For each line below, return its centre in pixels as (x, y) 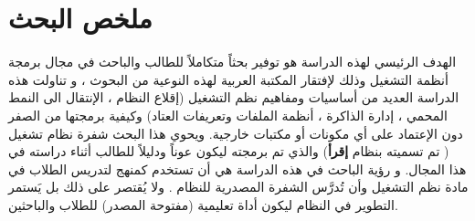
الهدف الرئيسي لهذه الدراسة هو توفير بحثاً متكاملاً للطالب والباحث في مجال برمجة (232, 62)
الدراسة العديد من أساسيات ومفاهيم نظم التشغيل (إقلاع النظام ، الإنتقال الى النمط (234, 97)
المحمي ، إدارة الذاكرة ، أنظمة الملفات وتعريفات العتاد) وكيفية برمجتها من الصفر (228, 115)
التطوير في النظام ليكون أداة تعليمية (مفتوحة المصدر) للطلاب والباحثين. (203, 204)
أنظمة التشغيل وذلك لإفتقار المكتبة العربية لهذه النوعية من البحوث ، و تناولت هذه (228, 79)
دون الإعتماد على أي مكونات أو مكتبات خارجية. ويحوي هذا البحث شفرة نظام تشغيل (236, 133)
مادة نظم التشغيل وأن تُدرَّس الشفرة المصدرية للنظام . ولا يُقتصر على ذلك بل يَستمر (238, 187)
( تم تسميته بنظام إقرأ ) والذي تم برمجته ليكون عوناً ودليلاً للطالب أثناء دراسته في (229, 151)
